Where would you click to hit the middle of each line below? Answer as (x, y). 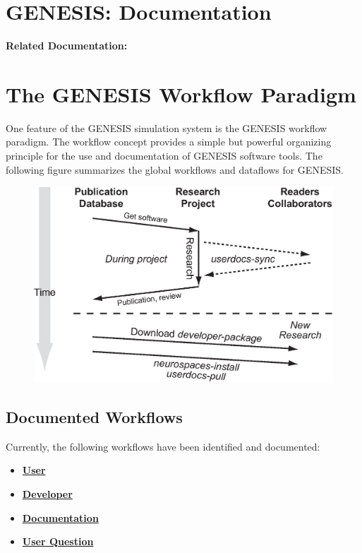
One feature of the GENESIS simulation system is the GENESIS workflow (167, 127)
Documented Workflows (94, 417)
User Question (58, 541)
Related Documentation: (67, 46)
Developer (47, 494)
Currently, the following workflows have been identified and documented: (163, 446)
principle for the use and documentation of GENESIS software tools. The (164, 156)
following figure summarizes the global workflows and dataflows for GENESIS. (175, 169)
